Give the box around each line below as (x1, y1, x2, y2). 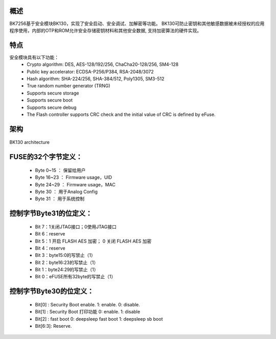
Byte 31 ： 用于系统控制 (35, 196, 84, 202)
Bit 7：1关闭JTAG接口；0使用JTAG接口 (35, 224, 117, 230)
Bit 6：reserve (35, 231, 65, 237)
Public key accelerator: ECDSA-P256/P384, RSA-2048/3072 (27, 68, 154, 75)
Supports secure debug (27, 104, 77, 110)
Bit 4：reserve (35, 245, 66, 251)
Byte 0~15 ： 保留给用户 (35, 167, 86, 173)
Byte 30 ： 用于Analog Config (35, 188, 98, 195)
